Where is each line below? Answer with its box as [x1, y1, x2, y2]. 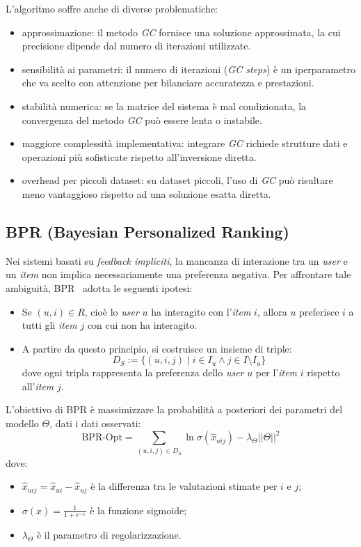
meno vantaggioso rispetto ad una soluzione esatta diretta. [22, 186, 271, 201]
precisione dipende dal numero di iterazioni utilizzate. [22, 38, 251, 53]
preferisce [299, 304, 339, 318]
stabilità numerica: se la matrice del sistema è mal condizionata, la [22, 98, 307, 113]
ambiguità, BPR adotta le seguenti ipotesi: [6, 280, 193, 295]
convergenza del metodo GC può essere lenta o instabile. [22, 112, 262, 127]
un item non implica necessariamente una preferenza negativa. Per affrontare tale [6, 267, 351, 282]
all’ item [22, 378, 54, 393]
